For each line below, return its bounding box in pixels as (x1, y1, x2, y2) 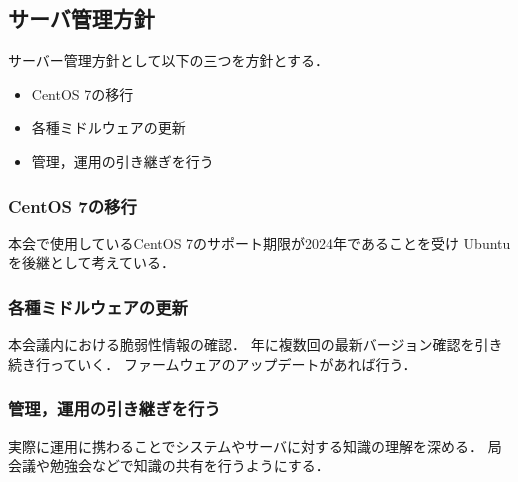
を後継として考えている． (8, 252, 175, 273)
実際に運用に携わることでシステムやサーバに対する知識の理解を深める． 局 (8, 435, 502, 456)
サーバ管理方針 (8, 3, 155, 34)
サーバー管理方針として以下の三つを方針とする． (8, 50, 330, 71)
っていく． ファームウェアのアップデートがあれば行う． (49, 353, 417, 374)
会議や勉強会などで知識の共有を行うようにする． (8, 455, 330, 476)
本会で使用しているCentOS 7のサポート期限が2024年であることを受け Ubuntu (8, 232, 511, 253)
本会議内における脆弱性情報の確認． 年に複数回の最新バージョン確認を (8, 334, 475, 355)
